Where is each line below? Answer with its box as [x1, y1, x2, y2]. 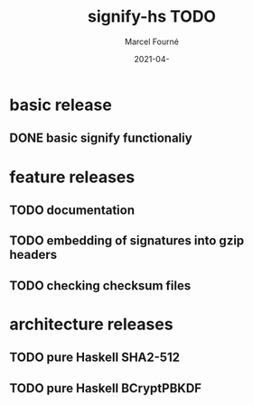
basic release [9, 95, 113, 115]
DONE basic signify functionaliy [9, 131, 192, 146]
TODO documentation [9, 202, 136, 217]
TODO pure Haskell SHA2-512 [9, 350, 181, 365]
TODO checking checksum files [9, 278, 192, 293]
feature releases [9, 167, 136, 187]
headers [9, 247, 58, 262]
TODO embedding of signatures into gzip [9, 233, 245, 249]
